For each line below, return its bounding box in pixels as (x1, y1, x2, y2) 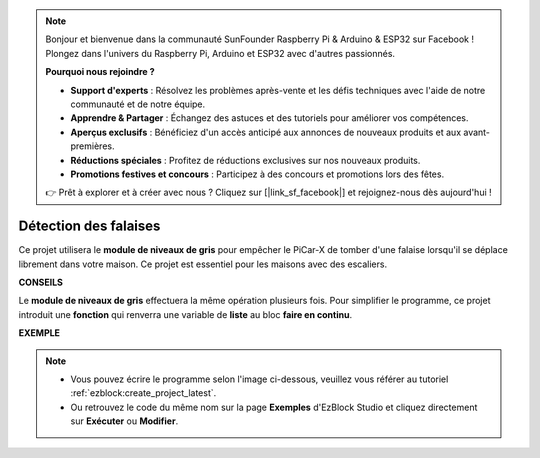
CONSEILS (18, 276, 64, 288)
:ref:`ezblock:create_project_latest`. (70, 387, 217, 399)
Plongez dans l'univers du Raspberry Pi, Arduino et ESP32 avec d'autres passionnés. (45, 47, 395, 59)
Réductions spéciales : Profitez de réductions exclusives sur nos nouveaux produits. (70, 154, 421, 166)
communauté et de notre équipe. (70, 98, 206, 110)
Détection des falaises (18, 218, 161, 235)
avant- (463, 126, 490, 138)
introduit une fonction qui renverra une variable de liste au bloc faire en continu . (18, 308, 353, 320)
